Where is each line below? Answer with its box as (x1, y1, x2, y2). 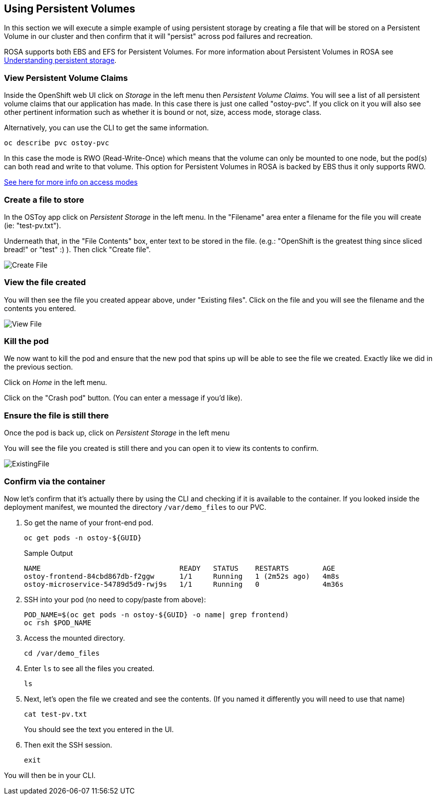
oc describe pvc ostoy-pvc (4, 139, 109, 147)
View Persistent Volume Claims (4, 72, 128, 83)
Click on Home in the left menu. (4, 378, 107, 387)
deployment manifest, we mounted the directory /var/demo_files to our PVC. (4, 502, 266, 511)
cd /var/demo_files (24, 649, 100, 657)
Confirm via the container (4, 476, 105, 486)
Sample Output (24, 548, 73, 557)
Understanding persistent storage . (4, 56, 117, 65)
